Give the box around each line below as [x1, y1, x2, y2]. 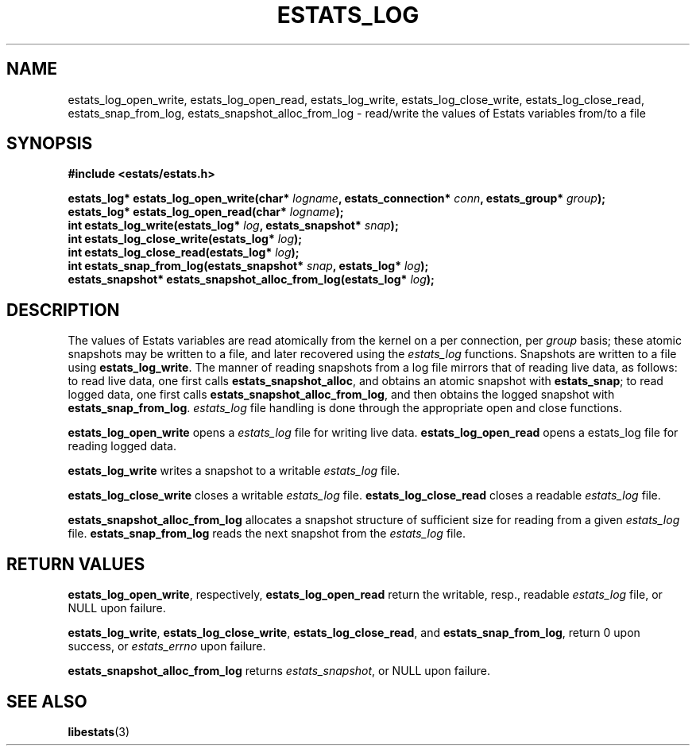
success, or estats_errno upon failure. [68, 639, 266, 654]
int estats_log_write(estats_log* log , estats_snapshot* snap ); [68, 218, 399, 233]
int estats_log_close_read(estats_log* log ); [68, 245, 300, 260]
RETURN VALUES [6, 553, 145, 574]
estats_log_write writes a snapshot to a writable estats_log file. [68, 464, 400, 478]
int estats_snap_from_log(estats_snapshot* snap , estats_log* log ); [68, 259, 429, 273]
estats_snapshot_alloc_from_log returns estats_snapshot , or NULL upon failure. [68, 664, 490, 678]
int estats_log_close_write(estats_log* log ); [68, 232, 303, 246]
